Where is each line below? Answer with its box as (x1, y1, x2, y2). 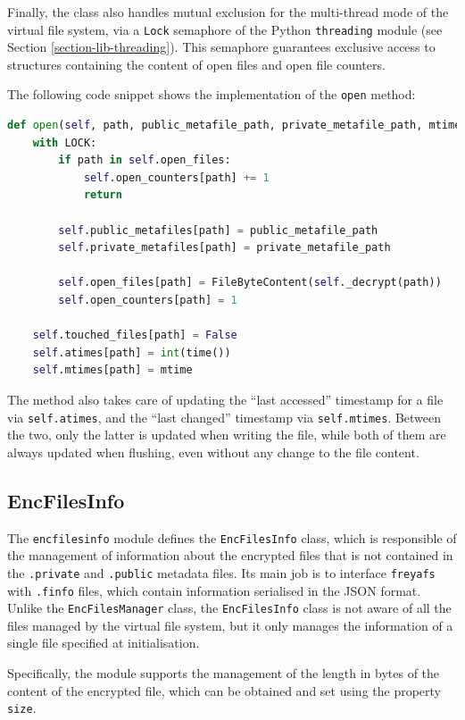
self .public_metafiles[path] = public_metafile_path (58, 223, 378, 237)
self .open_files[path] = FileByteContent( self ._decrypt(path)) (58, 276, 442, 289)
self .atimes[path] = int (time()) (32, 346, 231, 359)
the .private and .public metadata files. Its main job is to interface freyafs (7, 563, 436, 582)
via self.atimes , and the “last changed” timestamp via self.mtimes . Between (7, 407, 442, 426)
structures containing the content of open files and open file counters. (7, 54, 386, 73)
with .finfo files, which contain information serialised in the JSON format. (7, 581, 421, 599)
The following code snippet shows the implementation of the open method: (7, 85, 416, 104)
